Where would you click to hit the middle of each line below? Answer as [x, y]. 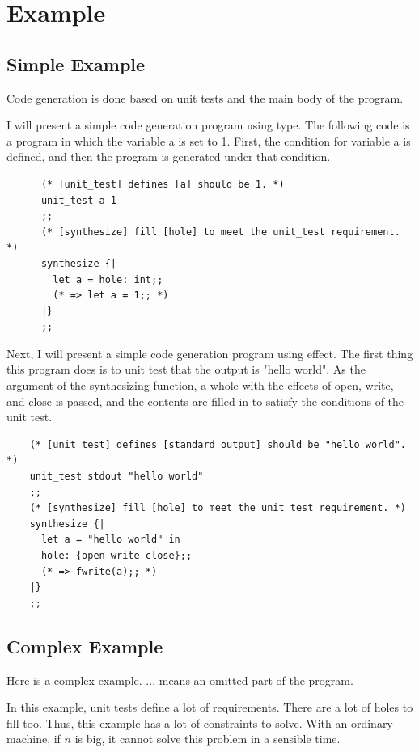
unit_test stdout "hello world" [116, 477]
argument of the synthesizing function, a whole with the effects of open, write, [200, 385]
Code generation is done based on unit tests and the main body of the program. [205, 97]
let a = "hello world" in [110, 540]
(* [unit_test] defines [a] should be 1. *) [163, 184]
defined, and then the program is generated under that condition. [169, 156]
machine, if [34, 739]
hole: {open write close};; [116, 556]
